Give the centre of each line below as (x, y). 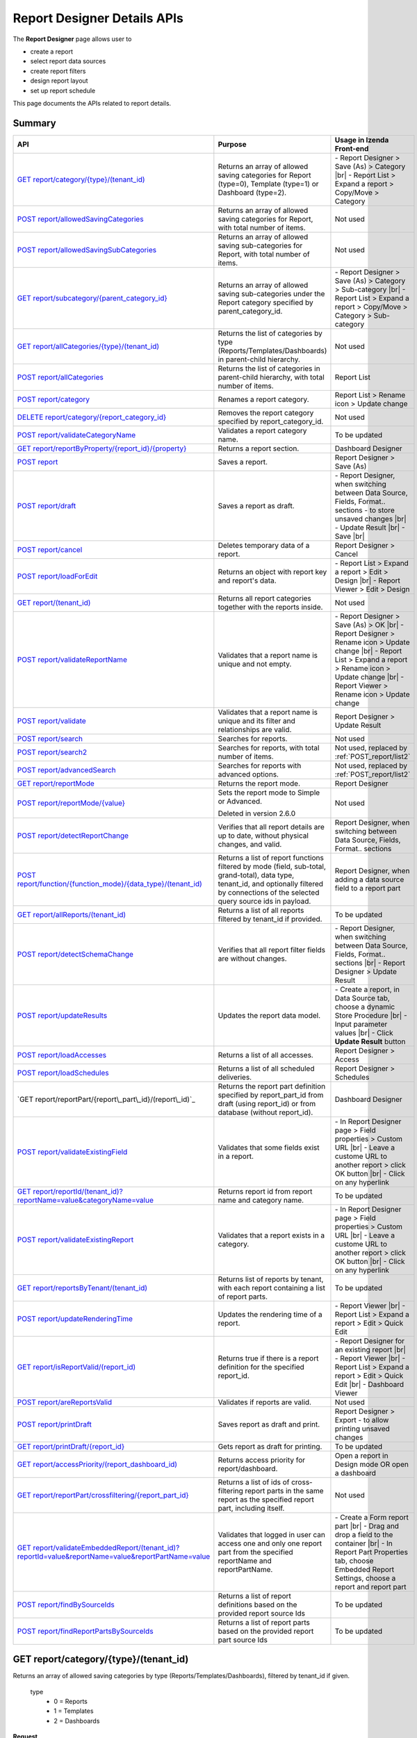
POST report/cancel (50, 549)
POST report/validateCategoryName (76, 434)
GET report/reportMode (56, 783)
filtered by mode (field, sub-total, (272, 866)
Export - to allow (362, 1420)
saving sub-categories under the (271, 293)
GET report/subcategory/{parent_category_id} (92, 298)
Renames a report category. (263, 399)
